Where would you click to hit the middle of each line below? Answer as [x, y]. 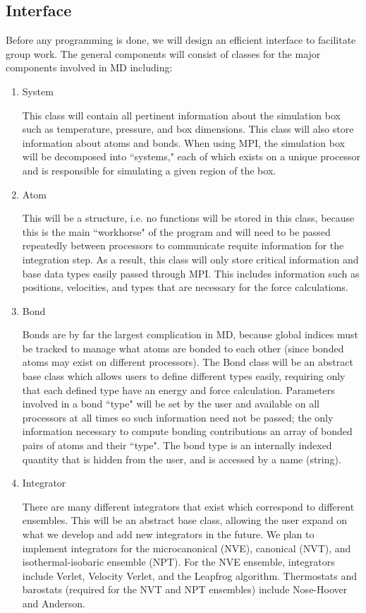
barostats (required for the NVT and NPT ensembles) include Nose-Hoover [185, 589]
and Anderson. [54, 603]
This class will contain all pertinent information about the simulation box [181, 115]
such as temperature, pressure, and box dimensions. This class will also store [188, 129]
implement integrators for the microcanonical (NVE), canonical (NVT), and [187, 548]
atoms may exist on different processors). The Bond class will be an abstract [188, 362]
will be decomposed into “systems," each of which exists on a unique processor [191, 156]
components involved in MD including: [89, 67]
